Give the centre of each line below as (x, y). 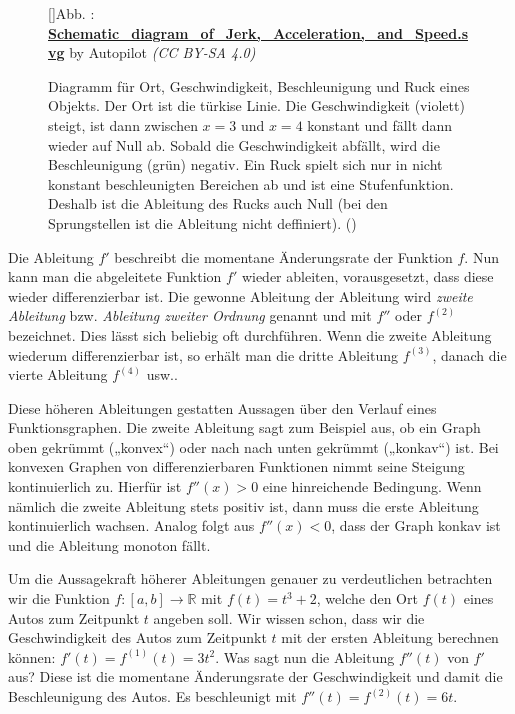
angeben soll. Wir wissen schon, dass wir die (289, 617)
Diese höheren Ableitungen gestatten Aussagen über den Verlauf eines (222, 407)
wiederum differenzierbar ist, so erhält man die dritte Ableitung (203, 354)
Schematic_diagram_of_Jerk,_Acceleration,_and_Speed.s (258, 32)
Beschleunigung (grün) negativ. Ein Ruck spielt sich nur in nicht (245, 164)
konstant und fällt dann (380, 124)
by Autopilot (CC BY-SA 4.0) (162, 52)
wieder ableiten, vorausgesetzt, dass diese (367, 276)
